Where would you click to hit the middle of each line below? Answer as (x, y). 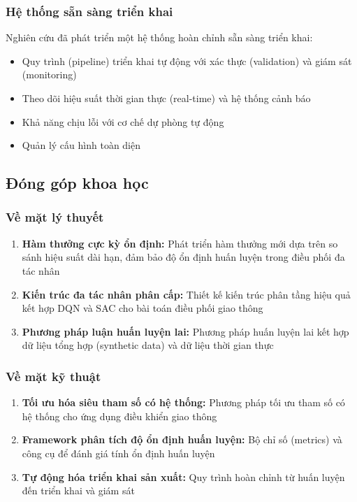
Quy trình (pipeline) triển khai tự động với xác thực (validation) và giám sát (187, 60)
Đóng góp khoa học (77, 183)
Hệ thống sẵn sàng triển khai (89, 11)
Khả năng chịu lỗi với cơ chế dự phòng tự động (123, 121)
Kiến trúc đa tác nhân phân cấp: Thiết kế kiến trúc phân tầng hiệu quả (186, 294)
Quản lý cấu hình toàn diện (81, 145)
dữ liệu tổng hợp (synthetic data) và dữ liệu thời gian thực (148, 345)
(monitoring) (49, 74)
